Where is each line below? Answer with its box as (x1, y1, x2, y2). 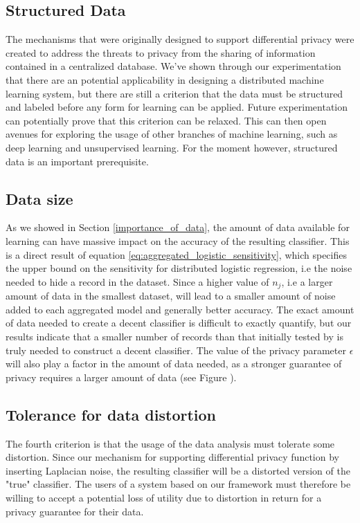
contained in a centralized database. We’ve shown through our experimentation (6, 59, 341, 73)
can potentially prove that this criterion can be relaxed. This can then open (6, 113, 327, 127)
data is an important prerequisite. (6, 154, 149, 168)
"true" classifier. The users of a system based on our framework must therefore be (6, 477, 351, 491)
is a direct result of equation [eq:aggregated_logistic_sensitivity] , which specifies (6, 247, 347, 261)
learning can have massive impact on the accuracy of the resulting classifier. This (6, 233, 350, 248)
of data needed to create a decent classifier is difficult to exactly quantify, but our (6, 315, 352, 330)
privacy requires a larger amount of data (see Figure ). (6, 369, 237, 384)
